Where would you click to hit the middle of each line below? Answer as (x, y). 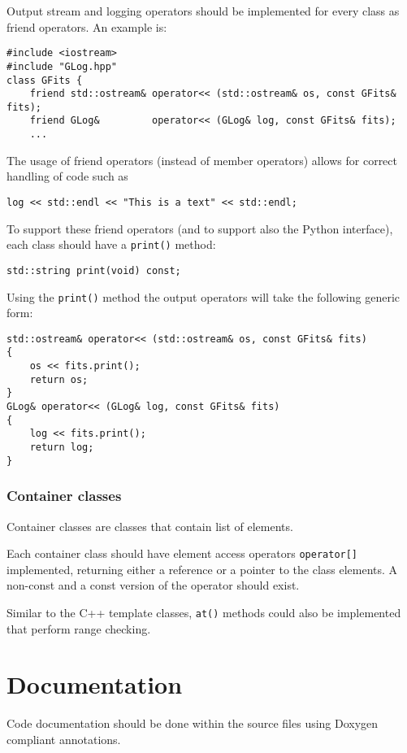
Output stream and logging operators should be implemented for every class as (203, 11)
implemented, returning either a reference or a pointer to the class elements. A (202, 569)
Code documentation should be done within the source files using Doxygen (193, 723)
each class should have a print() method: (111, 244)
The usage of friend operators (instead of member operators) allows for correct (202, 160)
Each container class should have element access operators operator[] (182, 553)
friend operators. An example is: (87, 26)
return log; (62, 448)
